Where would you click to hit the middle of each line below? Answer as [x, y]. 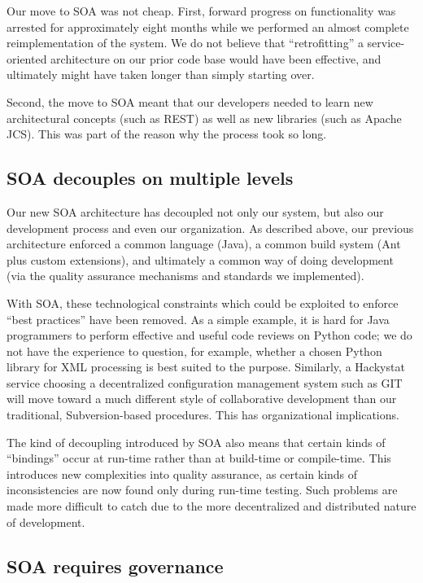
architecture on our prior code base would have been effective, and [216, 58]
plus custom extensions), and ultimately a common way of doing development [200, 259]
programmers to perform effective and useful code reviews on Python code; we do [209, 335]
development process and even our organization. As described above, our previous [210, 228]
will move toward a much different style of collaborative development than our [202, 399]
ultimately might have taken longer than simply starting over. [161, 75]
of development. [46, 522]
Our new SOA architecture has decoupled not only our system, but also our [195, 211]
